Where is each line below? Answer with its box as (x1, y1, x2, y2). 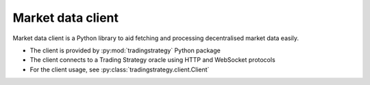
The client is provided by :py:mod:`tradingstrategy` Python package (29, 46, 221, 54)
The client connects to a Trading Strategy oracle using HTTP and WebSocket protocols (29, 56, 275, 64)
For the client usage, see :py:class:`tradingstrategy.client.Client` (29, 65, 210, 73)
